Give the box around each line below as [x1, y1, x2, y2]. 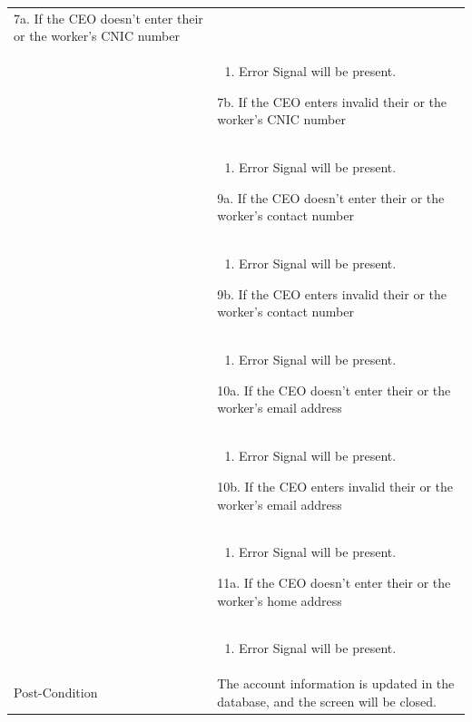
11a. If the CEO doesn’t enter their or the [217, 572, 451, 591]
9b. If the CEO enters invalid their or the [217, 284, 447, 303]
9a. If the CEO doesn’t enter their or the [217, 188, 445, 207]
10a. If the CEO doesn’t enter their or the [217, 380, 451, 399]
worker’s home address [217, 590, 342, 610]
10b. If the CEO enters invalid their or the [217, 476, 453, 495]
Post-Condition [14, 683, 98, 702]
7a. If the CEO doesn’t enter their [14, 8, 203, 27]
